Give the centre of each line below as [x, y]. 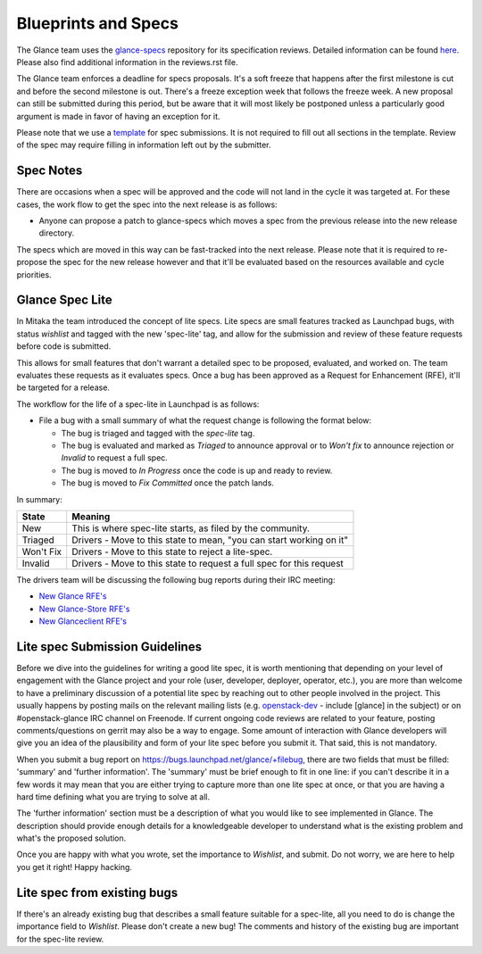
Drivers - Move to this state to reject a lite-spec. [172, 552]
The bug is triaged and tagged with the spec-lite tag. [158, 433]
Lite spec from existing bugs [97, 892]
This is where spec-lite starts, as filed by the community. [191, 528]
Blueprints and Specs [97, 23]
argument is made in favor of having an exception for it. [118, 116]
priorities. [34, 274]
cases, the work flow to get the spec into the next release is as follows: [147, 204]
